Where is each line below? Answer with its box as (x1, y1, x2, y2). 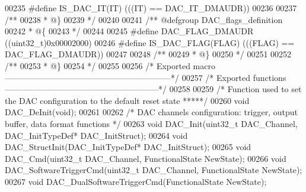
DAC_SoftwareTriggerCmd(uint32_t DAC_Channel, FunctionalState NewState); (5, 164, 302, 176)
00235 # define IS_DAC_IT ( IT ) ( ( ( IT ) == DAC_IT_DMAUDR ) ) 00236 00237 (5, 2, 297, 14)
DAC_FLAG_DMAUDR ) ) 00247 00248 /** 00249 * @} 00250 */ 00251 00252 (5, 48, 292, 60)
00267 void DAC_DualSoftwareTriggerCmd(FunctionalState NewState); (5, 175, 267, 187)
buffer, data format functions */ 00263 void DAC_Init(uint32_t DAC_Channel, (5, 117, 298, 129)
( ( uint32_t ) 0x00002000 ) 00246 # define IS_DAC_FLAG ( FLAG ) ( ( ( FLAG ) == (5, 36, 295, 48)
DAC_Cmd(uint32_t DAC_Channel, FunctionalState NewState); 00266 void (5, 152, 286, 164)
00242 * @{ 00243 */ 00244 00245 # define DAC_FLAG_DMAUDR (5, 25, 254, 37)
